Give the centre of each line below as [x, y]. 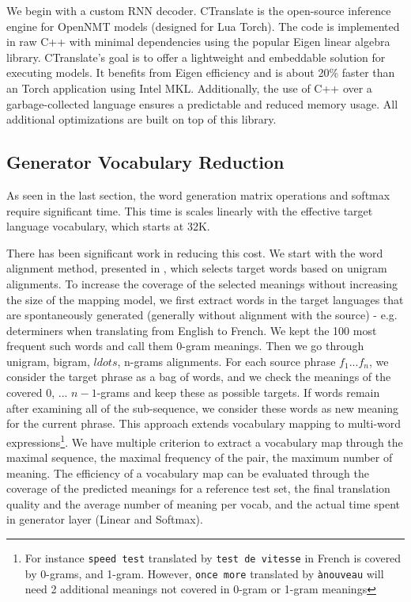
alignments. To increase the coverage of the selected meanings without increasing [202, 283]
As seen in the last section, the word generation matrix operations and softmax [198, 194]
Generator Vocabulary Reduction [145, 162]
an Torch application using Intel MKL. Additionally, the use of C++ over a [189, 88]
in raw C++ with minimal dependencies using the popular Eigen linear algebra [198, 42]
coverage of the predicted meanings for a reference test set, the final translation [198, 488]
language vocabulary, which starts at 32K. [108, 226]
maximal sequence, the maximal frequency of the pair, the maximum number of [200, 457]
